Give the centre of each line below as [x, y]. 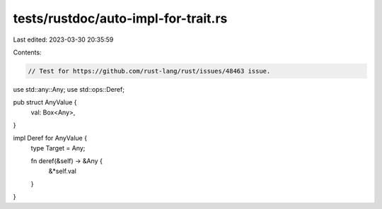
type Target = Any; [58, 148]
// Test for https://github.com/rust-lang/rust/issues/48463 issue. [149, 71]
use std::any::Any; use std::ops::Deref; [69, 89]
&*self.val [63, 171]
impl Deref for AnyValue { [50, 138]
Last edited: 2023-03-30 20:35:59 [63, 40]
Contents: [27, 52]
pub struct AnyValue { [45, 102]
